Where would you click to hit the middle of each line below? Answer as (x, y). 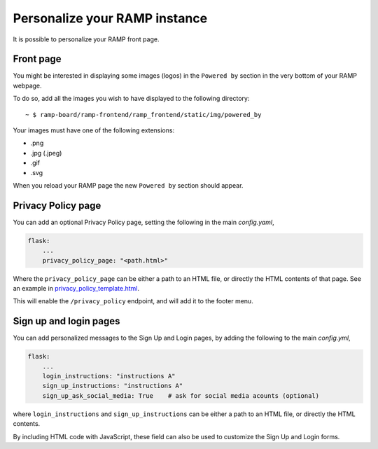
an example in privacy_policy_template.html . (76, 289)
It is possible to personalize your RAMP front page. (86, 39)
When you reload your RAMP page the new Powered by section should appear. (128, 185)
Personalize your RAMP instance (110, 18)
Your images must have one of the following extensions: (94, 130)
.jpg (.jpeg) (46, 153)
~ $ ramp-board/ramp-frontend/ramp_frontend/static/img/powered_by (143, 115)
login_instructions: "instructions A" (109, 376)
